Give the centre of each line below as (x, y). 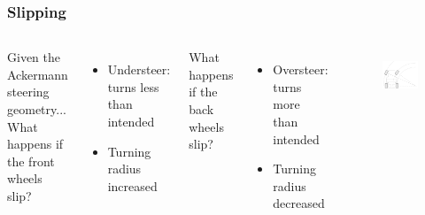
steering (28, 92)
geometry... (37, 109)
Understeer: (139, 69)
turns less (133, 86)
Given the (34, 57)
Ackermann (38, 74)
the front (31, 161)
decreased (299, 203)
